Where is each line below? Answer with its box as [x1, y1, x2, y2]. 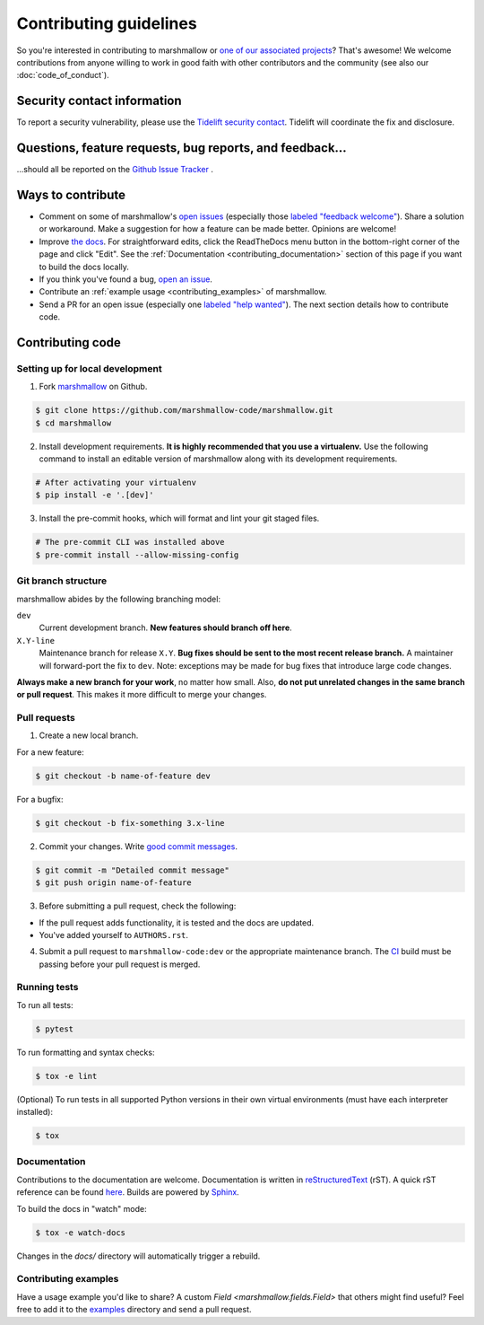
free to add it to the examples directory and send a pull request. [16, 1304, 252, 1315]
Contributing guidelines [16, 13, 197, 33]
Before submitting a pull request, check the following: [39, 900, 237, 911]
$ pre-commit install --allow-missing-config [35, 549, 239, 560]
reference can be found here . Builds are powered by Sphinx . [16, 1187, 239, 1198]
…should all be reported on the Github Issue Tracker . [16, 164, 214, 175]
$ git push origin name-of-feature [35, 878, 192, 888]
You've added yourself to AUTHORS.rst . [39, 929, 188, 940]
